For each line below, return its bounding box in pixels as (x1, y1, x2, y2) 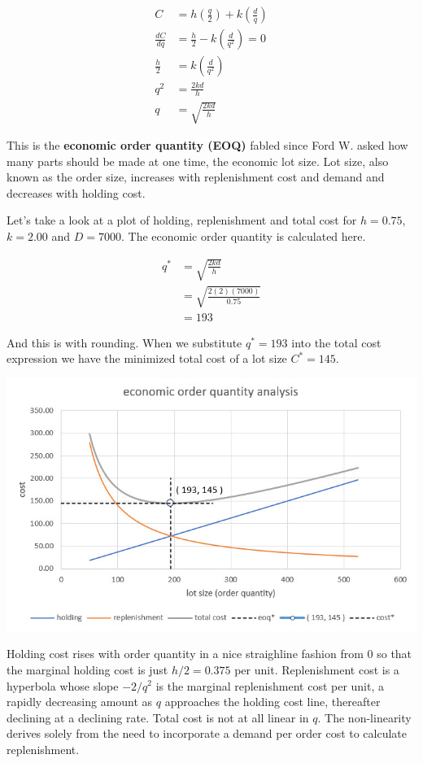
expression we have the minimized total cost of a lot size (7, 350, 287, 367)
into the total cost (291, 334, 382, 351)
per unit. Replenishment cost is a (234, 661, 399, 678)
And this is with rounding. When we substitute (7, 334, 242, 351)
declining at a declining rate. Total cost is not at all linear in (7, 708, 309, 726)
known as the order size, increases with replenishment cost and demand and (7, 168, 385, 185)
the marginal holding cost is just (7, 661, 168, 678)
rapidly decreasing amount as (7, 693, 153, 710)
